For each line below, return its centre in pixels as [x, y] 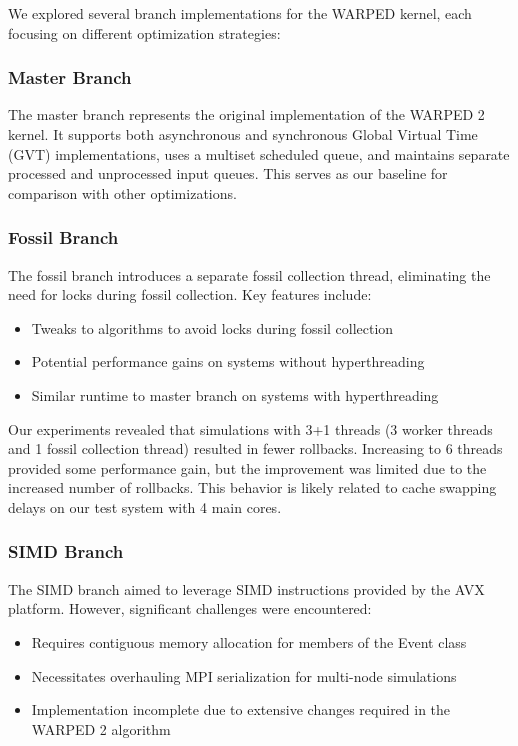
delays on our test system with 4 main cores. [145, 506]
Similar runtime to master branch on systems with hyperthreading [235, 394]
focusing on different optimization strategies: [144, 32]
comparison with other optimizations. [122, 192]
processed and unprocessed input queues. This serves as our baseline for [228, 173]
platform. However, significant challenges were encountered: [190, 608]
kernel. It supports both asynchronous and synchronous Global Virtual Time [243, 134]
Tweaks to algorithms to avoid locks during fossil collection [212, 327]
